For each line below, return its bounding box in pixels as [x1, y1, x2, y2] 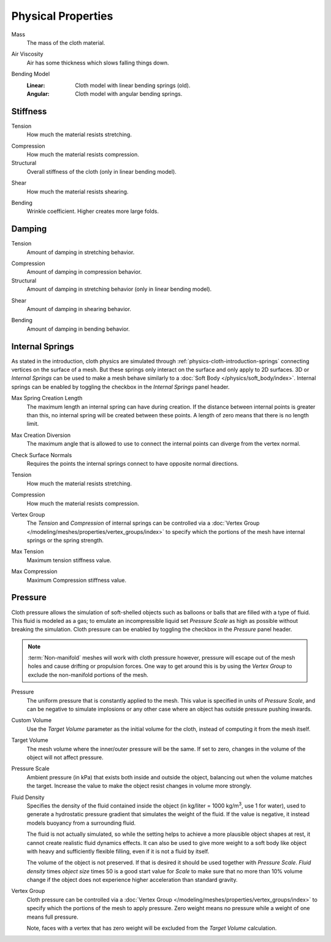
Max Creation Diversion [11, 431, 71, 439]
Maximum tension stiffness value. [26, 556, 112, 564]
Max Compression [11, 568, 58, 575]
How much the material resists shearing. [26, 188, 129, 195]
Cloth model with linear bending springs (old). [75, 82, 191, 89]
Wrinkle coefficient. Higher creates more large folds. [26, 207, 159, 215]
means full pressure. [26, 913, 79, 921]
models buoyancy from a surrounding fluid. [26, 819, 136, 827]
